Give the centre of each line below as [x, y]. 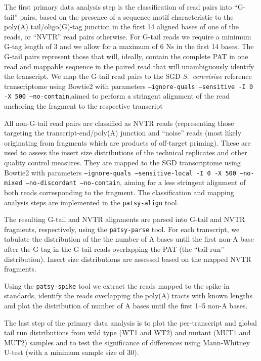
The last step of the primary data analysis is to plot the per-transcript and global [131, 322]
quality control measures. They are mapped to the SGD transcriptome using [122, 163]
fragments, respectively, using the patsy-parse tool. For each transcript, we [122, 229]
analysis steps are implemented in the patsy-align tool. [92, 202]
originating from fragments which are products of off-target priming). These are [127, 142]
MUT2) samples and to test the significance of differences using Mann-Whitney [127, 342]
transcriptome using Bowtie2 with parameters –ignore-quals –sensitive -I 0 [129, 86]
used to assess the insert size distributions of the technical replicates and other [126, 152]
